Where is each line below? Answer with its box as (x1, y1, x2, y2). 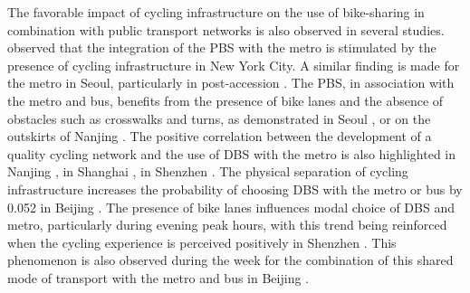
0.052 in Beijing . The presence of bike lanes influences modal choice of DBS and (7, 197, 455, 216)
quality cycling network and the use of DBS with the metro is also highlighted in (7, 144, 456, 163)
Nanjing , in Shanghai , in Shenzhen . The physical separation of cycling (7, 162, 408, 181)
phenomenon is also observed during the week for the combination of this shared (7, 250, 454, 269)
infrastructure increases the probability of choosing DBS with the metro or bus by (7, 179, 463, 198)
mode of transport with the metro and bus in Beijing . (7, 268, 310, 287)
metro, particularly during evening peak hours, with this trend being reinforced (7, 215, 447, 234)
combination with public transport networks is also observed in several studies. (7, 20, 445, 39)
